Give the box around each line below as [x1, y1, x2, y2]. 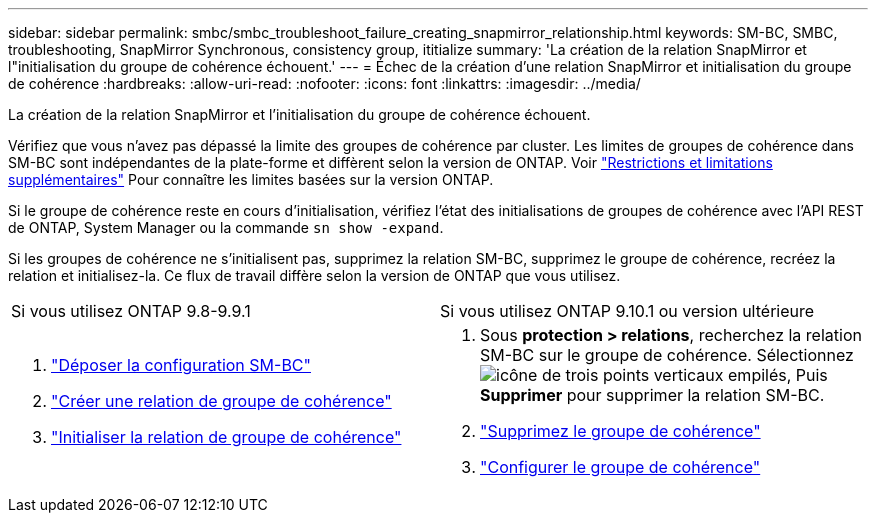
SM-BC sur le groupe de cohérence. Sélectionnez [480, 345, 854, 365]
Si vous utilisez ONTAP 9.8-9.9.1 [11, 301, 251, 321]
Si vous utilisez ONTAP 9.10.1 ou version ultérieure [440, 301, 815, 321]
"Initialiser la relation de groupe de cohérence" [51, 427, 402, 447]
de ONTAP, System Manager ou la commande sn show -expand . [8, 219, 444, 236]
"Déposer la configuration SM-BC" [51, 355, 311, 375]
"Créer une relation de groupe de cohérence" [51, 391, 392, 411]
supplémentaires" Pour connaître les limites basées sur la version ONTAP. [8, 171, 494, 188]
